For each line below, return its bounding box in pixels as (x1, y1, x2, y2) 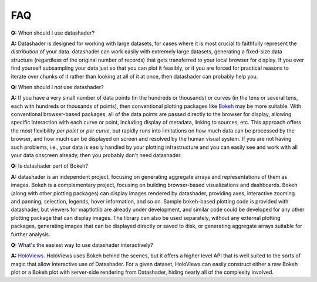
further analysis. (11, 230, 50, 237)
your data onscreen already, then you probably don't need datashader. (11, 152, 182, 159)
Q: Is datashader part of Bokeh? (11, 162, 88, 169)
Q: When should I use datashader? (11, 29, 95, 36)
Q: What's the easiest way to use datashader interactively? (11, 241, 153, 249)
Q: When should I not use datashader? (11, 83, 104, 90)
